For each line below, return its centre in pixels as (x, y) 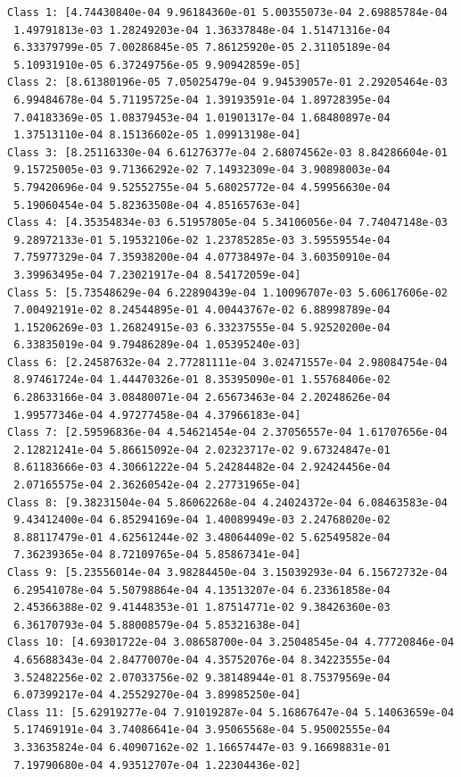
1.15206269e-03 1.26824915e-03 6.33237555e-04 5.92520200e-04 (202, 327)
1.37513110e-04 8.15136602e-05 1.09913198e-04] (157, 135)
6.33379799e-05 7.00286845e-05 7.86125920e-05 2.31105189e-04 (202, 48)
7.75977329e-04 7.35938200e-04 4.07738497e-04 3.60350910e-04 (202, 258)
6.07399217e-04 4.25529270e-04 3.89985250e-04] (157, 695)
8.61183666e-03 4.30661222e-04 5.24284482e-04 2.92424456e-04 (202, 468)
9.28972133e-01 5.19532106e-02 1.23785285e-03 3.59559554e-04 (202, 240)
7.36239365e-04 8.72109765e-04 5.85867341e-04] (157, 555)
